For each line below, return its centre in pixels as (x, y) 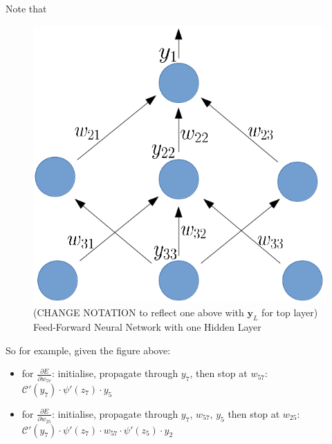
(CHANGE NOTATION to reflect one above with (139, 312)
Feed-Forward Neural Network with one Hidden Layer (147, 327)
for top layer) (290, 312)
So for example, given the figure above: (88, 350)
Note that (26, 8)
